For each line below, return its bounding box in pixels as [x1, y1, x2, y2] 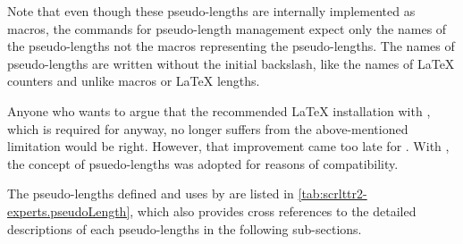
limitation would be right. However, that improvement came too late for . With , [7, 137, 450, 156]
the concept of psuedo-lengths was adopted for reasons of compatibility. [7, 154, 399, 172]
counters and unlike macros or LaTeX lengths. [7, 72, 260, 90]
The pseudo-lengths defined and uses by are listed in [7, 184, 294, 203]
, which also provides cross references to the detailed [130, 201, 417, 220]
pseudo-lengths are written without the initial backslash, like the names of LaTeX [7, 54, 455, 72]
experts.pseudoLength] [7, 201, 130, 220]
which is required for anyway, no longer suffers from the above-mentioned [7, 119, 408, 138]
